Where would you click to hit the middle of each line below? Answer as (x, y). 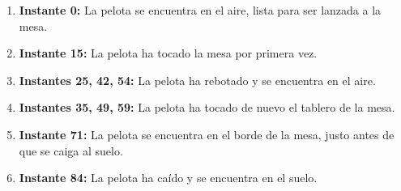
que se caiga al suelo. (71, 150)
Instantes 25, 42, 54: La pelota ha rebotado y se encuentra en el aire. (197, 80)
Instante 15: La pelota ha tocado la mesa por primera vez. (168, 53)
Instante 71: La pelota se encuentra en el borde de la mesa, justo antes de (207, 134)
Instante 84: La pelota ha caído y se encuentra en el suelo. (168, 178)
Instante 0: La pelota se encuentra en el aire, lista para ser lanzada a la (200, 10)
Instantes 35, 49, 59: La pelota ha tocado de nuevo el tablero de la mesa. (207, 107)
